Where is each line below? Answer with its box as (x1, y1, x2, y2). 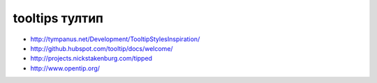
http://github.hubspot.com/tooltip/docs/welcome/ (30, 44, 174, 52)
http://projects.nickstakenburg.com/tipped (30, 54, 153, 63)
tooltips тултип (13, 10, 104, 26)
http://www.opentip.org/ (30, 63, 101, 73)
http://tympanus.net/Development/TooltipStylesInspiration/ (30, 35, 200, 43)
